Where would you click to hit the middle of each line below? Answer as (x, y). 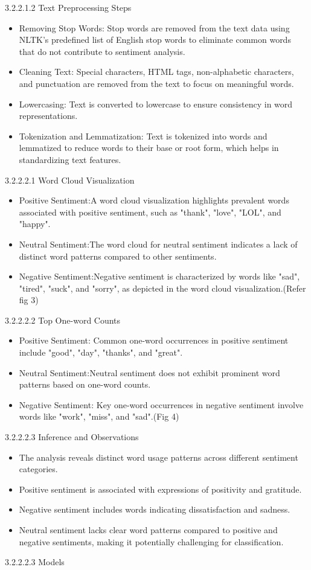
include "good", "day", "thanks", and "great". (101, 352)
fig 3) (29, 300)
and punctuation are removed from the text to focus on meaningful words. (156, 83)
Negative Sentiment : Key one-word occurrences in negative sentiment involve (161, 404)
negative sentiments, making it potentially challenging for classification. (151, 541)
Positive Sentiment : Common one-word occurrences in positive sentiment (154, 340)
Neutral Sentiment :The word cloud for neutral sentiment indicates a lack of (158, 244)
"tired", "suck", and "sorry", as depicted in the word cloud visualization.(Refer (162, 288)
